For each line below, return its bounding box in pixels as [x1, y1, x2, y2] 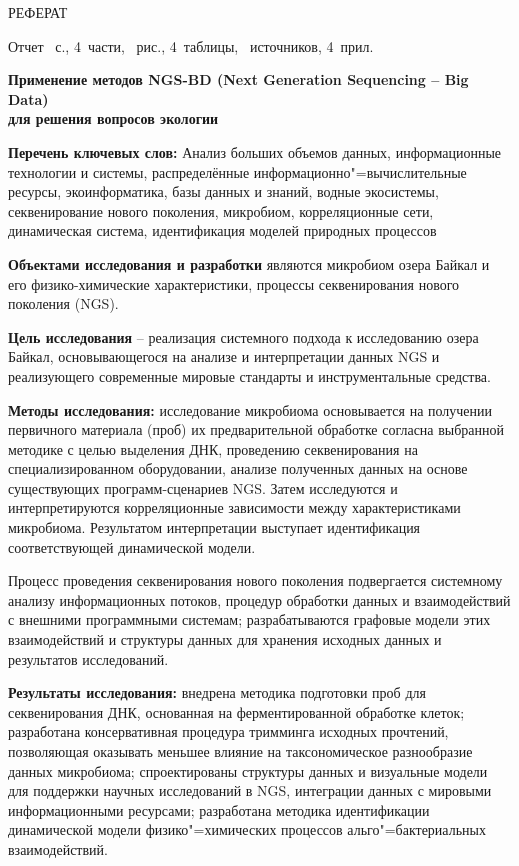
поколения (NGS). [8, 293, 119, 314]
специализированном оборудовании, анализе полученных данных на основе [8, 458, 468, 479]
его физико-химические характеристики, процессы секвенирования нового [8, 273, 460, 294]
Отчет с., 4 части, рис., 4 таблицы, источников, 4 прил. [8, 35, 374, 56]
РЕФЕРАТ [8, 2, 68, 22]
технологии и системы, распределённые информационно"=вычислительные [8, 161, 467, 182]
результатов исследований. [8, 648, 169, 669]
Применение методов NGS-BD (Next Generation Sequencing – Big [8, 69, 469, 90]
